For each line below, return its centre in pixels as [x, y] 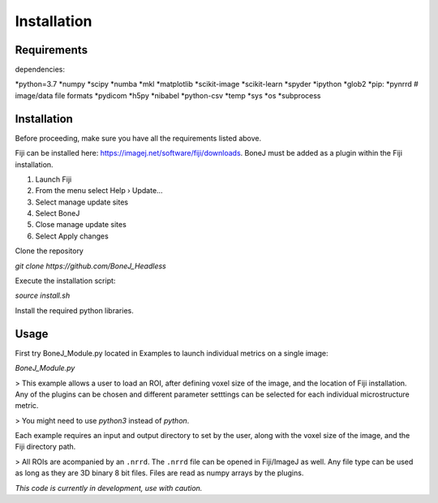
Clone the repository [49, 251]
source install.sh [43, 295]
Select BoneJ [58, 213]
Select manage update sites [82, 202]
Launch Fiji [54, 179]
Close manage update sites [81, 225]
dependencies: [40, 70]
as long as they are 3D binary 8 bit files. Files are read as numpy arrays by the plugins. [159, 473]
